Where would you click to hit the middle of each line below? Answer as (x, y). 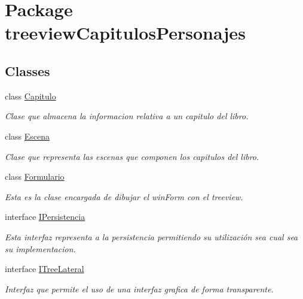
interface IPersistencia (45, 217)
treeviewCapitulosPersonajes (125, 33)
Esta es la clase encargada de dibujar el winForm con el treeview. (124, 196)
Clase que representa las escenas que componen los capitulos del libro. (132, 156)
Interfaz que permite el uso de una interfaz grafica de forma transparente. (139, 289)
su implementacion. (40, 248)
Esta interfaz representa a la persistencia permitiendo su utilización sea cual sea (151, 236)
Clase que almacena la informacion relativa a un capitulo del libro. (127, 116)
